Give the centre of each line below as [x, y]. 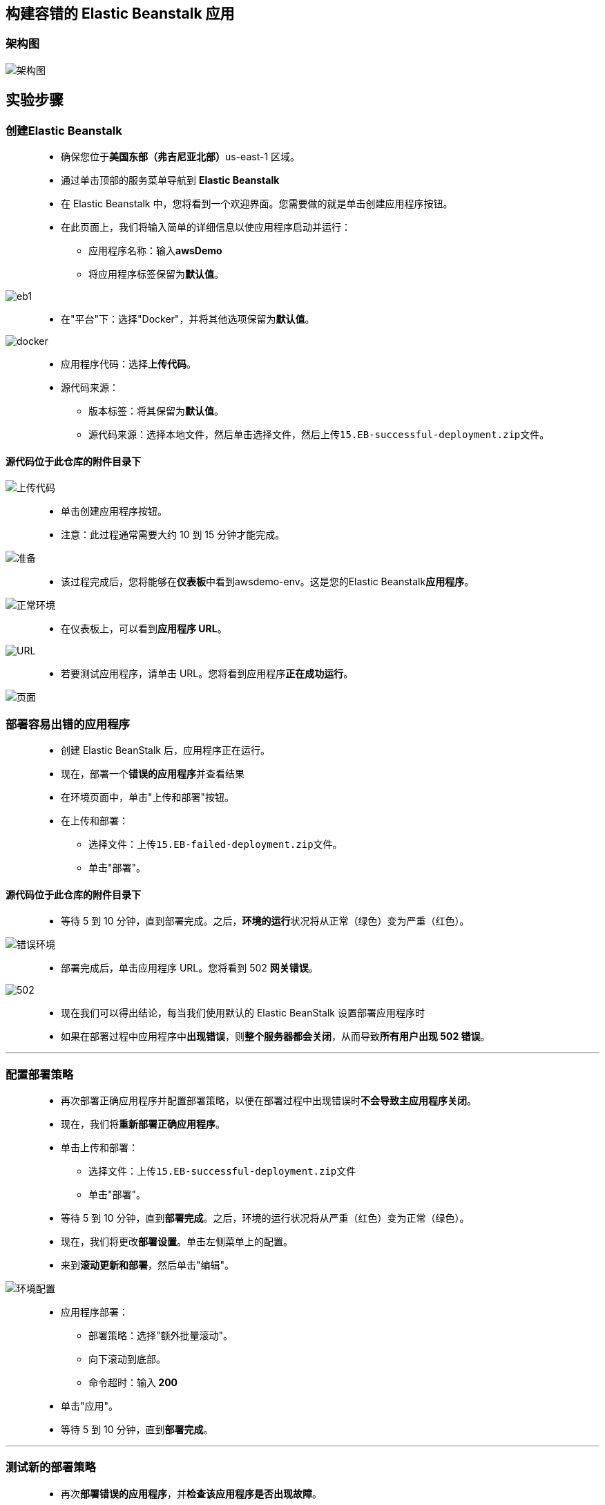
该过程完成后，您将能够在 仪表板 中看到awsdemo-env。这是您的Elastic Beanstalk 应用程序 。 [268, 582]
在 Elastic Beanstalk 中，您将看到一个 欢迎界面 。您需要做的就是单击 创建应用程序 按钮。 [257, 204]
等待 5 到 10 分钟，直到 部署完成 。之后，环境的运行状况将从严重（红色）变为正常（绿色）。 [265, 1218]
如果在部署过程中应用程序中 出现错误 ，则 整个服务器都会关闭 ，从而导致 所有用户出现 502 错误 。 [276, 1037]
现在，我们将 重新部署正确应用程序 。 [143, 1124]
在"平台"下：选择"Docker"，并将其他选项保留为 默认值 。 [188, 319]
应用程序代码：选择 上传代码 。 [128, 364]
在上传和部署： [95, 820]
